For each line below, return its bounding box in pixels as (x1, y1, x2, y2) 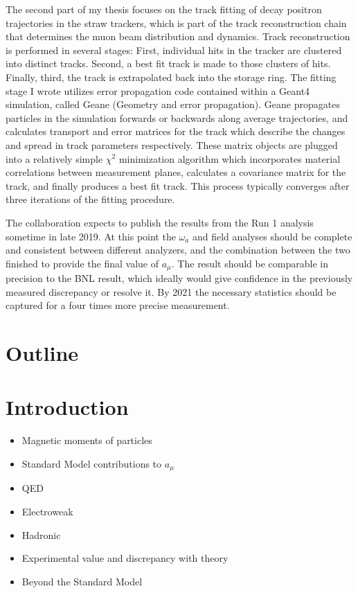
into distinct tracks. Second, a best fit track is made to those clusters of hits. (6, 56, 331, 71)
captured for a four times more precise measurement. (6, 298, 230, 312)
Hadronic (21, 527, 61, 542)
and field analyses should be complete (192, 229, 352, 243)
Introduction (6, 393, 129, 421)
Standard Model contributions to (21, 457, 162, 471)
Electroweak (21, 504, 73, 519)
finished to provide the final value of (6, 256, 159, 270)
